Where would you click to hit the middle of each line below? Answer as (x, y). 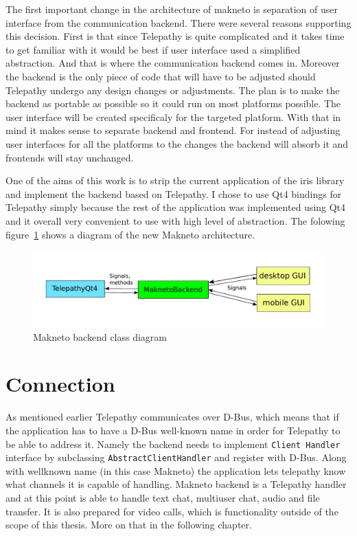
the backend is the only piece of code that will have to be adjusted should (161, 76)
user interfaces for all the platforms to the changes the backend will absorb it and (177, 143)
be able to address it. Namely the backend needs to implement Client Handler (173, 444)
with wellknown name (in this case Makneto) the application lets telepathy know (176, 470)
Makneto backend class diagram (100, 336)
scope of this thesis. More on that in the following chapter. (129, 525)
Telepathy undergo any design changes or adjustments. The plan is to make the (173, 90)
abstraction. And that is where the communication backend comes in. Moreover (173, 63)
